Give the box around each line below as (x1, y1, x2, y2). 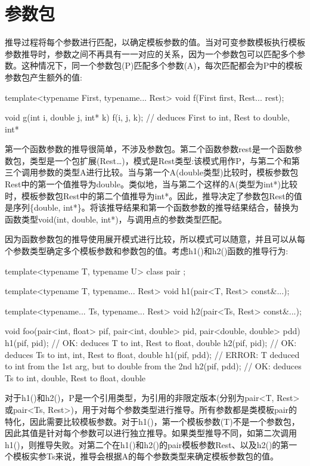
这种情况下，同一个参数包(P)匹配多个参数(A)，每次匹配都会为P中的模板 (21, 59, 303, 72)
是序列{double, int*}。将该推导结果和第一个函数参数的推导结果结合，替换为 (5, 201, 299, 214)
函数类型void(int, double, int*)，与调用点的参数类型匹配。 (5, 212, 227, 225)
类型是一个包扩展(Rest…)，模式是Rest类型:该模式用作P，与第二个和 (29, 154, 292, 166)
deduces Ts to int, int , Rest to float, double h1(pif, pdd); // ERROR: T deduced (5, 348, 300, 360)
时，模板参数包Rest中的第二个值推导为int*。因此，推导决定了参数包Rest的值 (5, 189, 302, 202)
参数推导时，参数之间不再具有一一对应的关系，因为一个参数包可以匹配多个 (5, 47, 297, 60)
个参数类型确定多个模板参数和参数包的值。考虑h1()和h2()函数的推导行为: (5, 245, 289, 257)
